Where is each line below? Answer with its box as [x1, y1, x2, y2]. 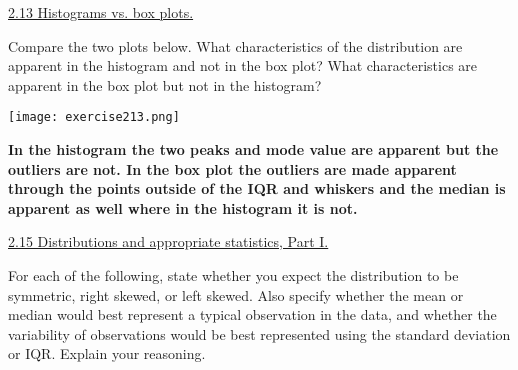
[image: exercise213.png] [8, 110, 180, 125]
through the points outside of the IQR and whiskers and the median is [8, 178, 506, 199]
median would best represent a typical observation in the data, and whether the [8, 304, 497, 325]
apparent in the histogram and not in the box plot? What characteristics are [8, 55, 478, 76]
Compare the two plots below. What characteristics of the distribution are [8, 35, 463, 56]
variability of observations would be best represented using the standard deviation [8, 323, 511, 344]
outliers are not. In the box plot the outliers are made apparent [8, 158, 457, 179]
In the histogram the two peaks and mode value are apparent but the [8, 139, 499, 160]
